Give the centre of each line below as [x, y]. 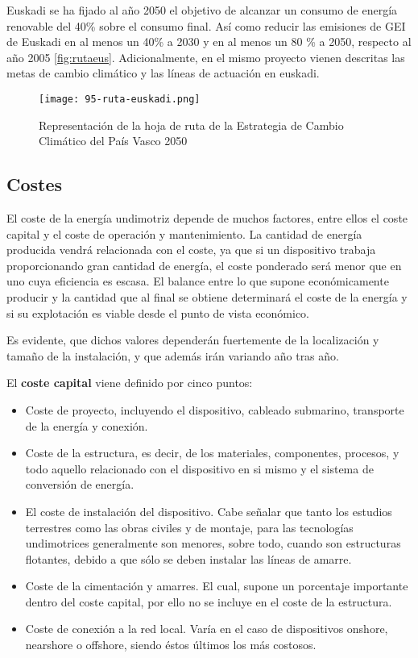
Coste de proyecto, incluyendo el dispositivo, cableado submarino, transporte [215, 409]
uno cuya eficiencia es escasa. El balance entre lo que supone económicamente [198, 281]
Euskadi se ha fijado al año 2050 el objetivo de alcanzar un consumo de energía [202, 10]
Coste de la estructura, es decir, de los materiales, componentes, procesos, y [212, 453]
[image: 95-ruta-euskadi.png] [120, 99]
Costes [35, 184]
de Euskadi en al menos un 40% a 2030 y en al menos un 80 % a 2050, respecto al [209, 42]
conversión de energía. [80, 484]
